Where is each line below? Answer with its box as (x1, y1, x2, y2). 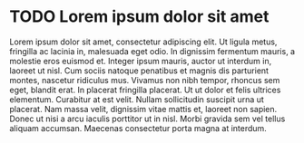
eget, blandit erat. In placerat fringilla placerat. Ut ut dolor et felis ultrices (9, 84, 281, 95)
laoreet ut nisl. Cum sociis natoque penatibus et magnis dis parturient (9, 65, 270, 76)
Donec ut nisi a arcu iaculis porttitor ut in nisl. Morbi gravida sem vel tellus (9, 113, 286, 124)
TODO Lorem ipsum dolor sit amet (9, 6, 270, 27)
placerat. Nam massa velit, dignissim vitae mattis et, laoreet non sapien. (9, 103, 278, 114)
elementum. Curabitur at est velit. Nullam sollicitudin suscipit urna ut (9, 93, 265, 105)
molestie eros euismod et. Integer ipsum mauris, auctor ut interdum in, (9, 55, 272, 66)
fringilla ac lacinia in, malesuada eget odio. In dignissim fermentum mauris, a (9, 45, 296, 56)
